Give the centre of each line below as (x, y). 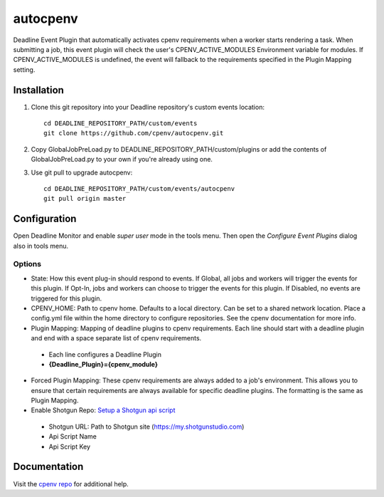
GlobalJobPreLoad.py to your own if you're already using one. (122, 159)
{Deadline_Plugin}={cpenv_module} (103, 364)
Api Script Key (70, 446)
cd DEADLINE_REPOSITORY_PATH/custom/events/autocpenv (139, 188)
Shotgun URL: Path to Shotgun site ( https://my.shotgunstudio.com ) (146, 427)
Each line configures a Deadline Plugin (105, 354)
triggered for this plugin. (66, 298)
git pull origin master (85, 199)
